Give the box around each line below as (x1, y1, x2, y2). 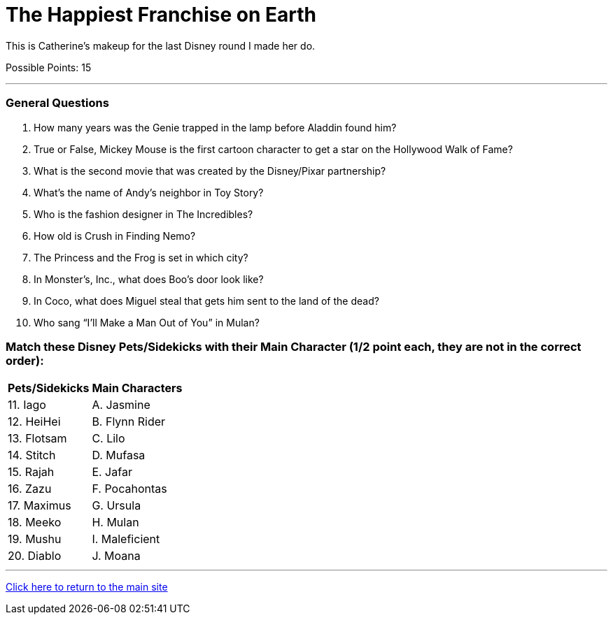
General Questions (6, 96, 109, 110)
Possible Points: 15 (6, 61, 92, 73)
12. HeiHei (8, 414, 61, 429)
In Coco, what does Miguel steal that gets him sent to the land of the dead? (34, 294, 379, 307)
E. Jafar (92, 465, 132, 480)
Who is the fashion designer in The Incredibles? (34, 208, 253, 220)
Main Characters (92, 381, 183, 396)
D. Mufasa (92, 448, 146, 463)
